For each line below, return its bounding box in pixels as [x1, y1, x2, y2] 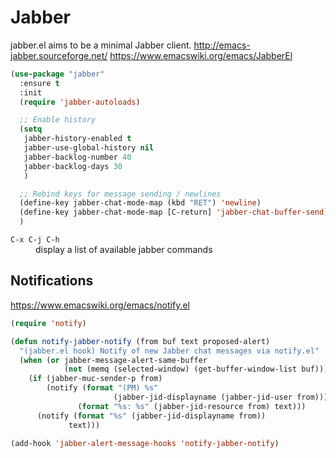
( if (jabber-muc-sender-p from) [28, 374, 163, 384]
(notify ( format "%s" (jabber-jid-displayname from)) [36, 411, 267, 421]
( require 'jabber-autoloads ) [19, 97, 141, 107]
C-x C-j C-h [10, 235, 60, 245]
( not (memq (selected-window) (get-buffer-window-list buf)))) [63, 364, 333, 375]
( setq [19, 124, 43, 135]
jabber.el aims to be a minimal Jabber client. [10, 39, 192, 51]
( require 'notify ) [10, 318, 87, 328]
